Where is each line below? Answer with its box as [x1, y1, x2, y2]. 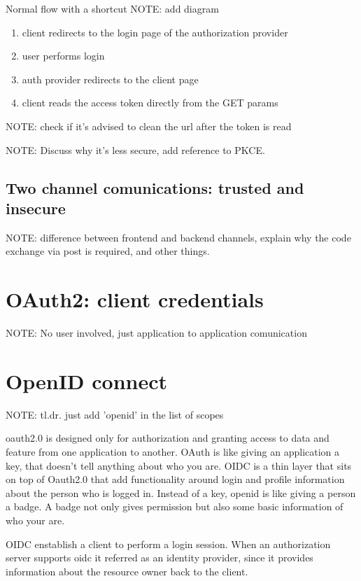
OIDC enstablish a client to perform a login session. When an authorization [6, 536, 331, 551]
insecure [6, 197, 66, 218]
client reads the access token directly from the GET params [22, 95, 278, 110]
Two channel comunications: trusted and [6, 176, 304, 198]
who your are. [6, 512, 65, 527]
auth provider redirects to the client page [22, 71, 199, 86]
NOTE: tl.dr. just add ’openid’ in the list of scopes [6, 407, 224, 421]
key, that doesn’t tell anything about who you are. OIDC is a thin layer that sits [6, 458, 352, 472]
